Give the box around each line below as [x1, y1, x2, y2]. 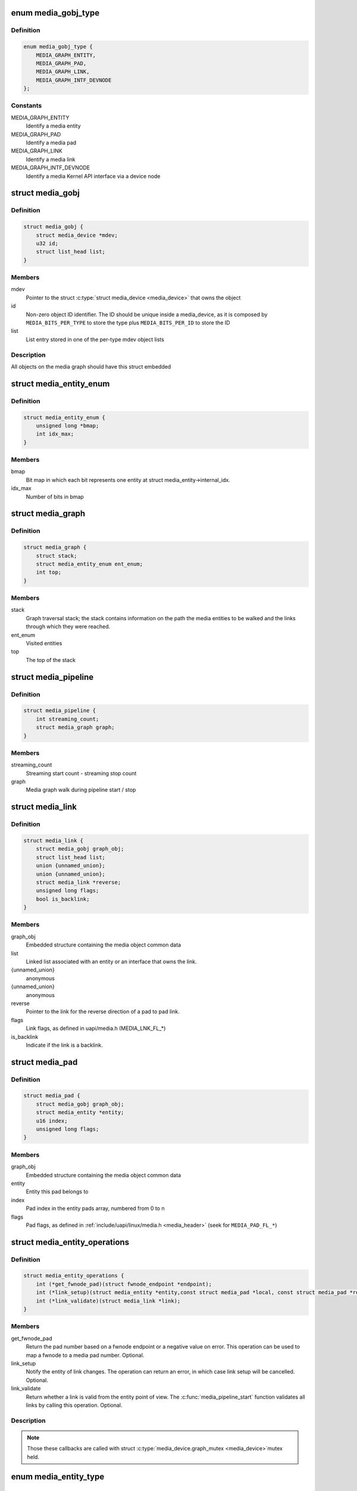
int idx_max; [36, 431, 74, 438]
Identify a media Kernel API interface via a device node [26, 172, 161, 180]
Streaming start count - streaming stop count [26, 769, 137, 777]
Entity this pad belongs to [26, 1188, 89, 1195]
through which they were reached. [26, 623, 111, 630]
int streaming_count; [36, 716, 99, 722]
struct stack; [36, 552, 77, 559]
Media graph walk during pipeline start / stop [26, 786, 136, 793]
